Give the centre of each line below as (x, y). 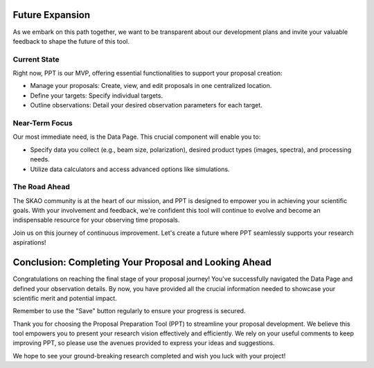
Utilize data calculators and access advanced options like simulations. (130, 169)
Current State (36, 59)
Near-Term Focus (43, 123)
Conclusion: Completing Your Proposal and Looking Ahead (142, 262)
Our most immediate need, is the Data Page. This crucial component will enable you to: (137, 137)
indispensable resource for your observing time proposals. (96, 220)
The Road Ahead (42, 187)
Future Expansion (52, 15)
